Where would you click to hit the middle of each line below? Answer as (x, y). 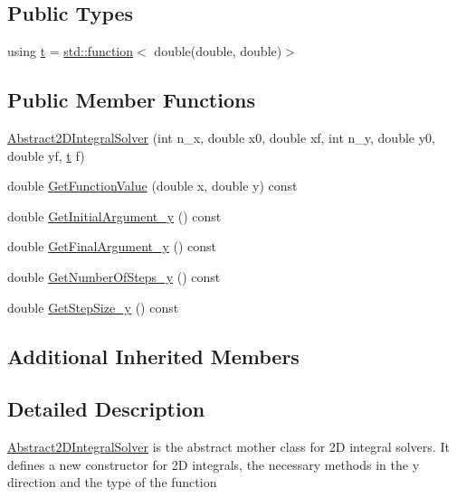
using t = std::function (71, 51)
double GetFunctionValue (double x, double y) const (152, 186)
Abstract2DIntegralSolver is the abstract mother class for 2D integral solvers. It (228, 447)
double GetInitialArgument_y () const (114, 216)
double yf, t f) (46, 155)
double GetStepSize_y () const (93, 307)
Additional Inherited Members (153, 356)
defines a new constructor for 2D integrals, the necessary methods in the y (214, 464)
